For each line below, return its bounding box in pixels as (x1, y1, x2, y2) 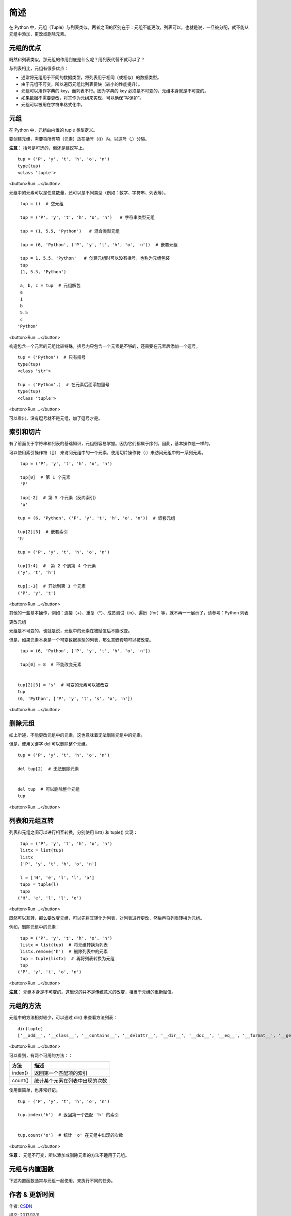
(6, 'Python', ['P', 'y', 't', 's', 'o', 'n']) (17, 696, 133, 701)
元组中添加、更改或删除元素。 (9, 31, 69, 36)
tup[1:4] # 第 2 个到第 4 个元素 (17, 563, 97, 569)
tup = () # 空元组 (20, 201, 64, 207)
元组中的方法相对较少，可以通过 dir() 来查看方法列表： (9, 1015, 118, 1020)
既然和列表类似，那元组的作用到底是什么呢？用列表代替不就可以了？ (9, 56, 145, 62)
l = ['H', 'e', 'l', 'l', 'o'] (20, 875, 95, 880)
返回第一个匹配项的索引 (34, 1070, 88, 1077)
